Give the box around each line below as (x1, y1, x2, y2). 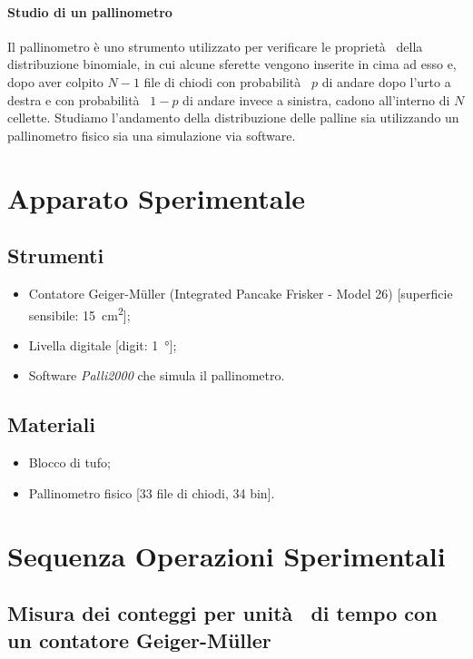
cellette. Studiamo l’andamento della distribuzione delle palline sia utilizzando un (7, 108, 459, 127)
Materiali (7, 410, 95, 438)
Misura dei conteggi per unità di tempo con (7, 599, 438, 627)
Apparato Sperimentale (7, 179, 306, 216)
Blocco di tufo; (28, 453, 111, 472)
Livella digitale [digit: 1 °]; (28, 335, 177, 354)
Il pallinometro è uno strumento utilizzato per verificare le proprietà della (7, 36, 423, 55)
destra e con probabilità (7, 90, 140, 109)
